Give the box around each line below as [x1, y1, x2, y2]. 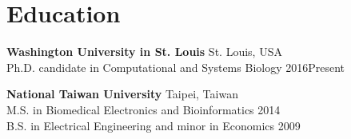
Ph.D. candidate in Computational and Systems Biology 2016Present [6, 58, 345, 75]
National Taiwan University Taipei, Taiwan [6, 85, 238, 102]
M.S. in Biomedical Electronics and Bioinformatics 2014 [6, 101, 281, 117]
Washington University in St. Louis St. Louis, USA [6, 43, 282, 60]
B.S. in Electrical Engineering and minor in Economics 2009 [6, 117, 301, 133]
